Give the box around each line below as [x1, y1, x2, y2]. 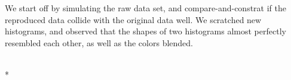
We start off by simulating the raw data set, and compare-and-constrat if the [5, 2, 287, 14]
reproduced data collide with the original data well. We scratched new [5, 13, 262, 25]
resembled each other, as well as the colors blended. [5, 36, 193, 49]
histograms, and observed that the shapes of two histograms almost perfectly [5, 25, 286, 37]
